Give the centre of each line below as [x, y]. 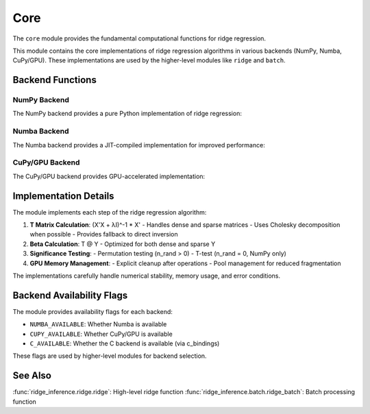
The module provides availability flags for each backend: [92, 311]
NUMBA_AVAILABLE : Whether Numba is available [98, 324]
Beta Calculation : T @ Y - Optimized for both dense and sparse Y [123, 244]
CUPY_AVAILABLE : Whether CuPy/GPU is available [101, 334]
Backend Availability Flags [70, 295]
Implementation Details [63, 196]
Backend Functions [55, 80]
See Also [32, 376]
